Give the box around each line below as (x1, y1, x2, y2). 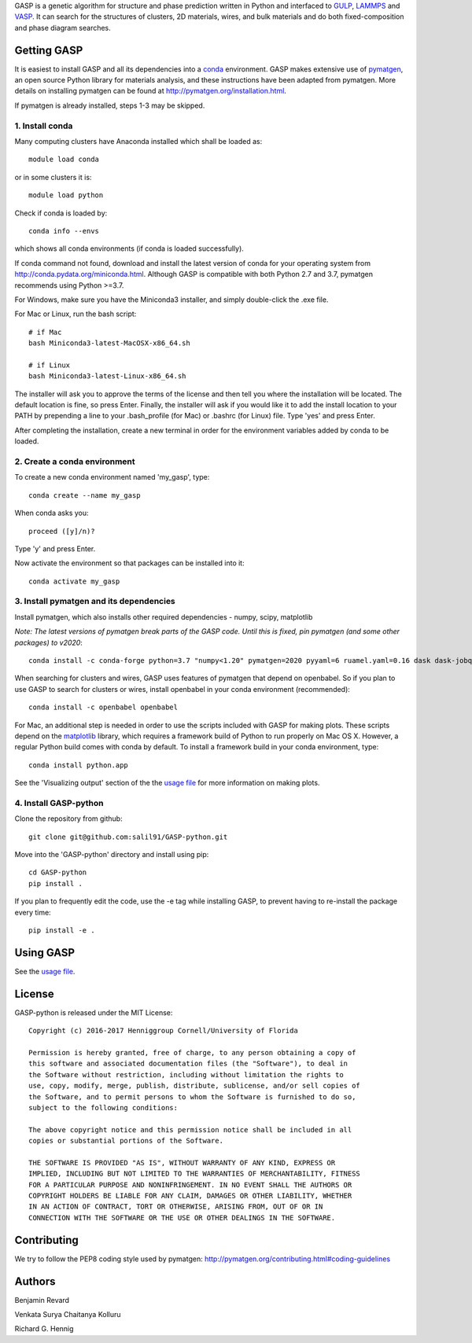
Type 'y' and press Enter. (14, 543, 96, 554)
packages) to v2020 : (14, 638, 83, 647)
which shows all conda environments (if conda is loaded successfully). (14, 244, 244, 253)
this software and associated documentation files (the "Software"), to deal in (28, 1059, 348, 1069)
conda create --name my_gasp (28, 491, 141, 499)
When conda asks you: (14, 508, 90, 518)
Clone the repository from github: (14, 814, 123, 823)
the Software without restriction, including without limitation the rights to (28, 1070, 344, 1079)
